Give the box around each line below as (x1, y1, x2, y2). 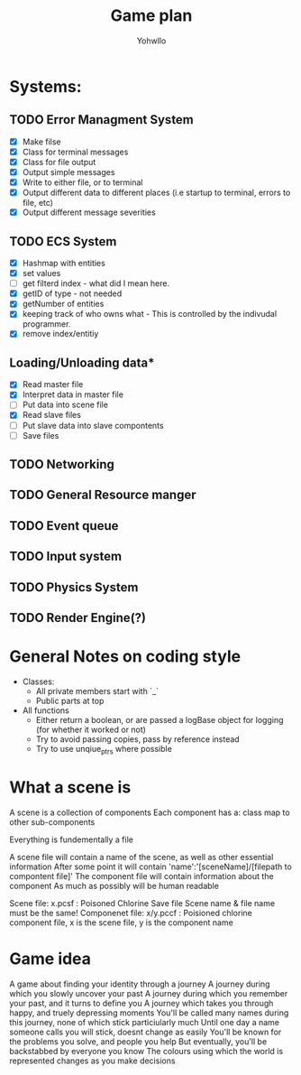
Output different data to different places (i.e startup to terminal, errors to (22, 187, 291, 199)
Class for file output (22, 156, 96, 167)
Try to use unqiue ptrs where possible (35, 743, 173, 756)
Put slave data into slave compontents (22, 420, 164, 431)
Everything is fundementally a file (9, 834, 133, 845)
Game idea (9, 949, 92, 968)
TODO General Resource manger (9, 487, 196, 503)
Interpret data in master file (22, 389, 124, 400)
